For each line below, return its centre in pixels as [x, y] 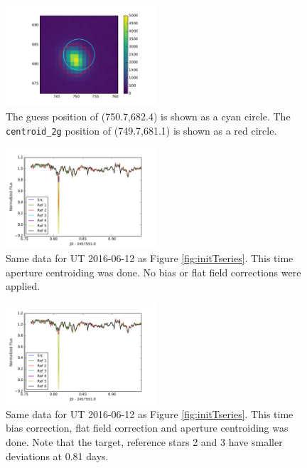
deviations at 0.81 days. [57, 456]
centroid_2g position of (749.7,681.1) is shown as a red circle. [141, 130]
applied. [23, 286]
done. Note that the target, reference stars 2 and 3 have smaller [144, 441]
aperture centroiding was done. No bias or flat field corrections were [153, 272]
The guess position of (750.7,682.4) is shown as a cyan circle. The [148, 116]
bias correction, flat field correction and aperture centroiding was [147, 428]
